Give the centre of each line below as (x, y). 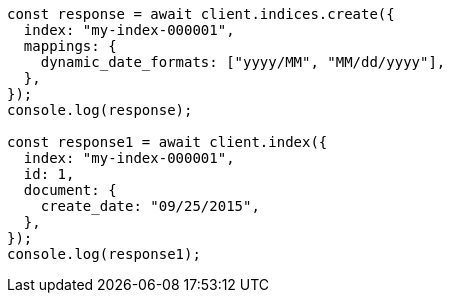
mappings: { (70, 46)
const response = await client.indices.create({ (201, 14)
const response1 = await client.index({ (167, 142)
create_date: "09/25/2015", (150, 206)
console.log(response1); (104, 254)
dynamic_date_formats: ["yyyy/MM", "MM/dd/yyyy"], (243, 62)
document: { (70, 190)
